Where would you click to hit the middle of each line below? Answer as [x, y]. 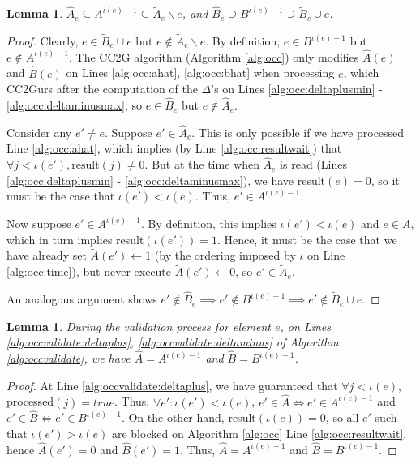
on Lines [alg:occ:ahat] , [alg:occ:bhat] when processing [200, 73]
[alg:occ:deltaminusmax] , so [74, 105]
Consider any [39, 132]
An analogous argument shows [82, 299]
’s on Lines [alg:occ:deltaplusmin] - [297, 89]
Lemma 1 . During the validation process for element [139, 326]
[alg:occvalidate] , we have [69, 358]
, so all [342, 417]
